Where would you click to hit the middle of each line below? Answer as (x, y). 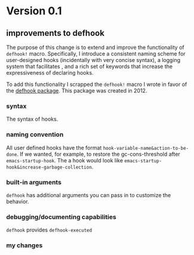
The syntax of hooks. (32, 119)
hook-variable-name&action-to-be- (146, 148)
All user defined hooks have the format (54, 148)
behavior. (18, 201)
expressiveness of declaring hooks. (50, 73)
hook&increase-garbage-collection (49, 167)
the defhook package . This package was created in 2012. (77, 90)
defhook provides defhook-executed (49, 230)
